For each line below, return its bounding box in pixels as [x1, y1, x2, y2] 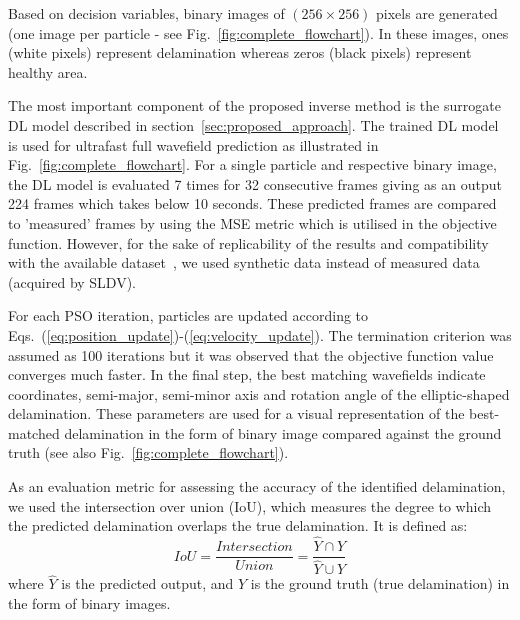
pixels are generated [376, 3, 498, 23]
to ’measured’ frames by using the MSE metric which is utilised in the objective [8, 212, 497, 233]
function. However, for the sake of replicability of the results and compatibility [8, 232, 489, 253]
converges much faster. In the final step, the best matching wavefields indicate [8, 364, 486, 385]
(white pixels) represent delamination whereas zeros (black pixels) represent [8, 42, 472, 63]
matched [8, 422, 60, 443]
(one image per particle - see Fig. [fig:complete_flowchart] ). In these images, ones [8, 22, 509, 43]
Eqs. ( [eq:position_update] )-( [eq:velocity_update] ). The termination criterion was [8, 324, 512, 345]
